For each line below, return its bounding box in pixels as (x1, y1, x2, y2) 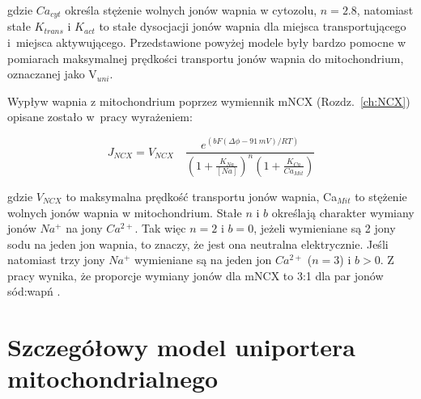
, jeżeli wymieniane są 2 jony (253, 220, 396, 237)
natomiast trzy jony (7, 251, 105, 268)
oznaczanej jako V (7, 65, 97, 82)
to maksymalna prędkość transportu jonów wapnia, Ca (66, 187, 338, 204)
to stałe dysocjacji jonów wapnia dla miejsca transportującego (99, 18, 406, 35)
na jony (66, 220, 103, 237)
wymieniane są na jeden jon (134, 251, 272, 268)
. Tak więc (134, 220, 186, 237)
